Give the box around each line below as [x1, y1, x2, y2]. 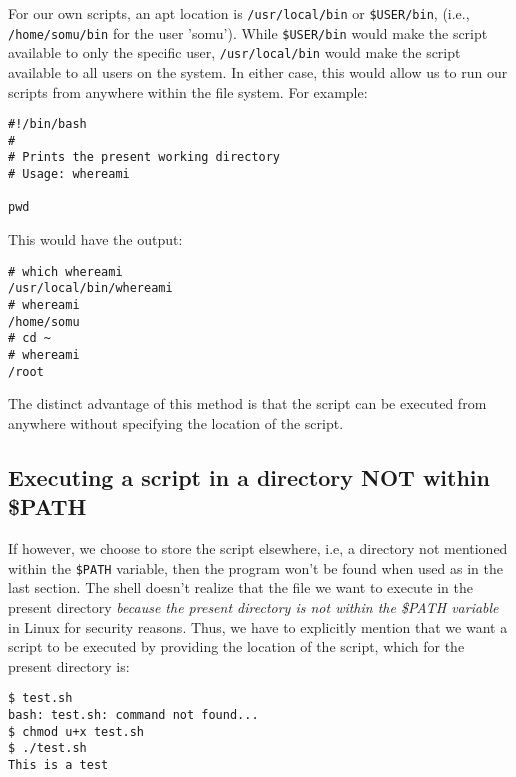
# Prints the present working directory [8, 150, 281, 165]
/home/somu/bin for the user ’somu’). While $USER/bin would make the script [8, 22, 488, 43]
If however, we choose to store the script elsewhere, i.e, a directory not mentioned [8, 538, 508, 559]
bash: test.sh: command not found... [8, 707, 259, 722]
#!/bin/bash [8, 117, 87, 132]
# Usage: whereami [8, 167, 130, 182]
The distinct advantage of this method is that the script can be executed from [8, 393, 487, 414]
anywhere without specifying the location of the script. [8, 412, 344, 433]
